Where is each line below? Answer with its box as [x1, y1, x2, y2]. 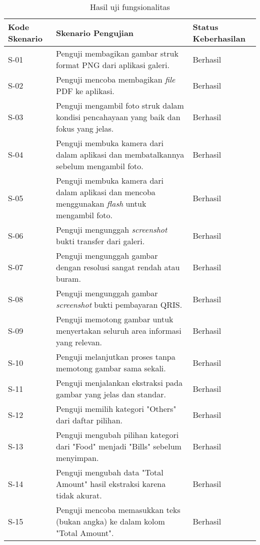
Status [192, 21, 218, 33]
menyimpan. [56, 452, 99, 463]
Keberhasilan [192, 33, 245, 44]
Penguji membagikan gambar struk [56, 48, 178, 59]
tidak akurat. [56, 489, 102, 501]
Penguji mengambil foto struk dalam [56, 100, 184, 111]
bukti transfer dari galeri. [56, 235, 145, 247]
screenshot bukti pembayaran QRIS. [56, 299, 182, 310]
